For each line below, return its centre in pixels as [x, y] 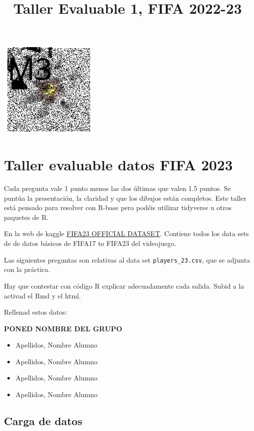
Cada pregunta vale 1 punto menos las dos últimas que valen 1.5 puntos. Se [117, 188]
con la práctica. [27, 269]
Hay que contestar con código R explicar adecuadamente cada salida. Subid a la [124, 285]
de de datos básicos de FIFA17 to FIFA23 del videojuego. [90, 243]
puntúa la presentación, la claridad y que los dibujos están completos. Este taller [125, 198]
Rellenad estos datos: [36, 312]
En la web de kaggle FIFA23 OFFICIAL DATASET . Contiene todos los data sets [127, 233]
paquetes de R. [26, 217]
